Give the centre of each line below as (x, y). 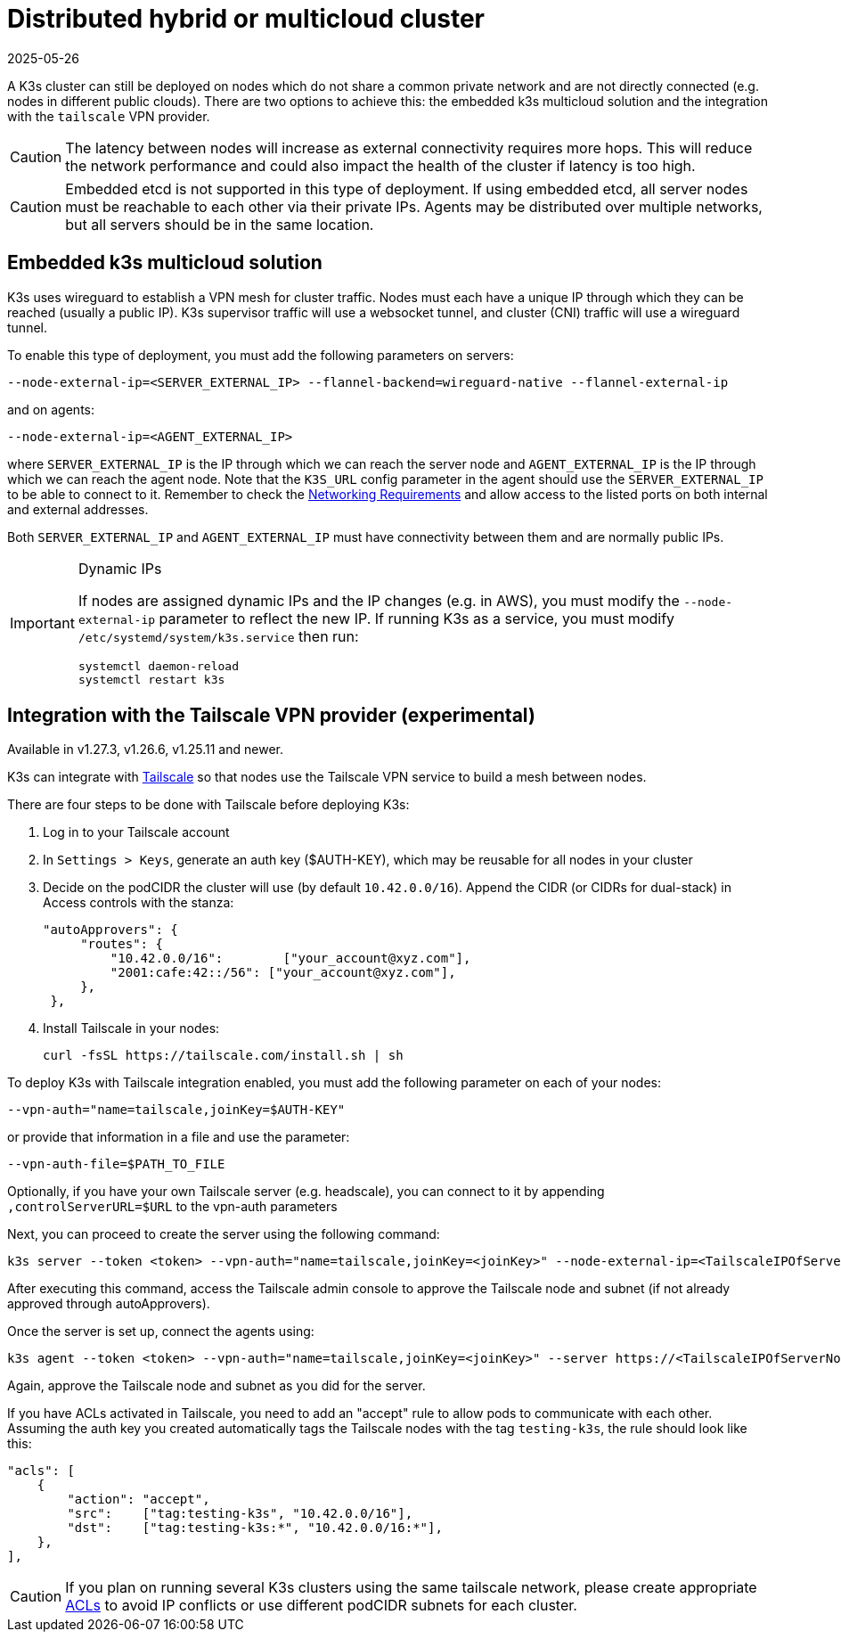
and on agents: (51, 409)
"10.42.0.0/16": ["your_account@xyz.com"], (290, 959)
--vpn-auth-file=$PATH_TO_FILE (116, 1164)
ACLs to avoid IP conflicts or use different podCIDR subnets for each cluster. (321, 1606)
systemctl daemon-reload (158, 666)
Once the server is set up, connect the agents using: (161, 1332)
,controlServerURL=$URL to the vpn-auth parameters (172, 1207)
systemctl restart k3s (151, 679)
